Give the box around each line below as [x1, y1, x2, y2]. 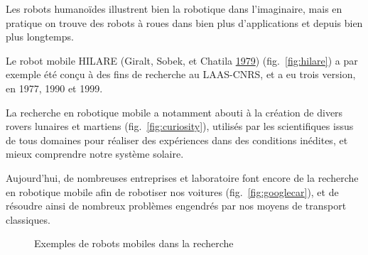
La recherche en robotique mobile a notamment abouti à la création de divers [6, 104, 343, 119]
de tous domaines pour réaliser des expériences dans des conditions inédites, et [6, 132, 348, 147]
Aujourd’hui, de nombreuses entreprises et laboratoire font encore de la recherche [6, 170, 359, 185]
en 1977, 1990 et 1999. [6, 80, 103, 95]
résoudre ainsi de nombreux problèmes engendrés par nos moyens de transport [6, 198, 347, 213]
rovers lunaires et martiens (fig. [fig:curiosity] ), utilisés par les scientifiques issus [6, 119, 354, 134]
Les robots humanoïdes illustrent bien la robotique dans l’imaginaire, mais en [6, 1, 342, 16]
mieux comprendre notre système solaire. [6, 146, 184, 161]
